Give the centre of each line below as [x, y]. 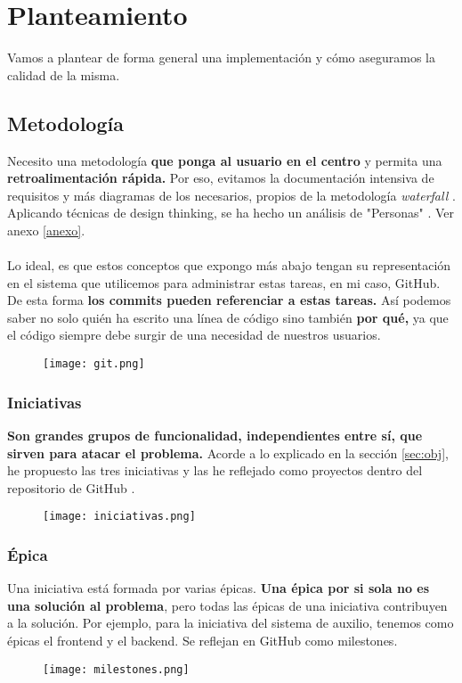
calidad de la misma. [64, 74]
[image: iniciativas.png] [119, 517]
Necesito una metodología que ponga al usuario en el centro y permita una [225, 160]
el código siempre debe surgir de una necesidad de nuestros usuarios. [194, 335]
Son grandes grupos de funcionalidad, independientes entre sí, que [215, 435]
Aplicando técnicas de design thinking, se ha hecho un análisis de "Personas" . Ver [231, 213]
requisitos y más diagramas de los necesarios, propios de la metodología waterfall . [231, 195]
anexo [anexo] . [46, 230]
